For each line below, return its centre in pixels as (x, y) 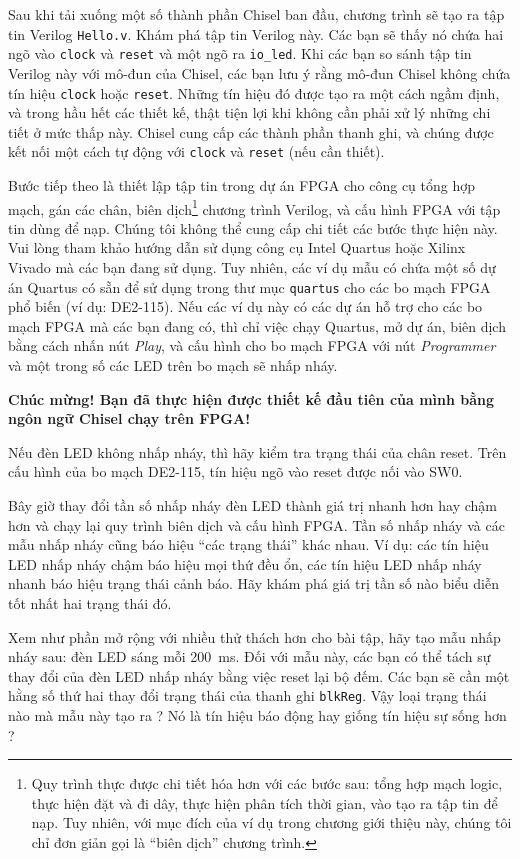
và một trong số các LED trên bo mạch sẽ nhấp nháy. (173, 365)
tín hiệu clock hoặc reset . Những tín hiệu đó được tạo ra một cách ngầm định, (254, 92)
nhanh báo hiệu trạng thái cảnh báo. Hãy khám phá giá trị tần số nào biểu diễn (253, 583)
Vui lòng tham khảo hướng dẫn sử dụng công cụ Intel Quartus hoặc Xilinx (237, 247)
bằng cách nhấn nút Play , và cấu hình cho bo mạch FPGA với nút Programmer (252, 345)
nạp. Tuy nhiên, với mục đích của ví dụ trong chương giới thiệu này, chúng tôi (271, 822)
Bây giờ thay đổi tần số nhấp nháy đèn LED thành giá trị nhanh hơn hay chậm (253, 505)
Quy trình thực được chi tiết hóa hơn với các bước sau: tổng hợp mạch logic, (267, 783)
